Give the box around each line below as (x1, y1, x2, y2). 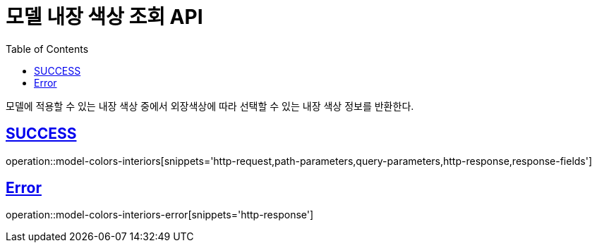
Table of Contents (6, 42, 89, 55)
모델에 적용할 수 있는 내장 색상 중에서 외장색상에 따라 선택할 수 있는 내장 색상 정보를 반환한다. (6, 99, 414, 112)
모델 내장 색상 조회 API (6, 5, 203, 29)
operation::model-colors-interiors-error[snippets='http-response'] (6, 209, 314, 221)
